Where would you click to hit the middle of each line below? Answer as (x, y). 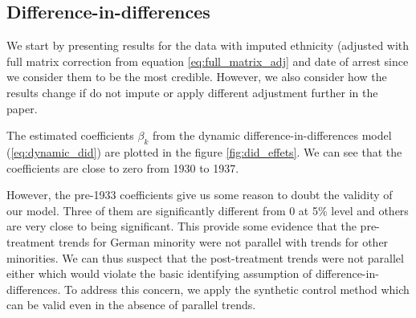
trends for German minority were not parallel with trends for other (223, 241)
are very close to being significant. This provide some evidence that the (181, 226)
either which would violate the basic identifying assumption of (159, 273)
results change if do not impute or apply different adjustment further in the (192, 92)
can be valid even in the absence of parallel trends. (131, 305)
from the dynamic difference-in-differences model (272, 135)
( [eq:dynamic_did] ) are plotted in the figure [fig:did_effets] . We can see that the (204, 151)
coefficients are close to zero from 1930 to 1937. (123, 167)
